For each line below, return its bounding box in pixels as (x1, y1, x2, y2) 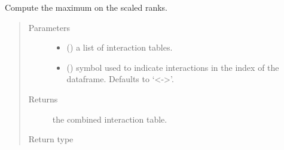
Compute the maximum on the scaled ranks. (5, 1, 168, 13)
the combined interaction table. (52, 112, 167, 125)
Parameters (28, 21, 70, 33)
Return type (28, 133, 74, 145)
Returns (28, 92, 58, 105)
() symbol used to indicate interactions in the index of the (66, 61, 279, 73)
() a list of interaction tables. (66, 41, 173, 54)
